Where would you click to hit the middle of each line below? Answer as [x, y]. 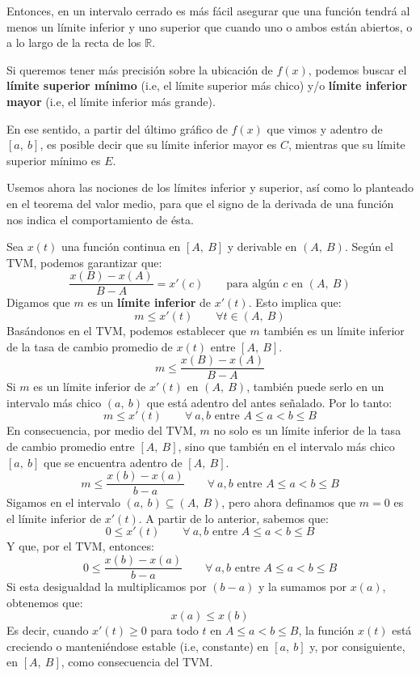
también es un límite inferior [334, 330]
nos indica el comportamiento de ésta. [100, 219]
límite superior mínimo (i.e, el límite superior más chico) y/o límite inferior [207, 85]
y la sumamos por [302, 587]
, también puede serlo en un [315, 387]
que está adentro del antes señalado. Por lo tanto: [269, 402]
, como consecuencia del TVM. [137, 662]
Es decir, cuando [48, 630]
